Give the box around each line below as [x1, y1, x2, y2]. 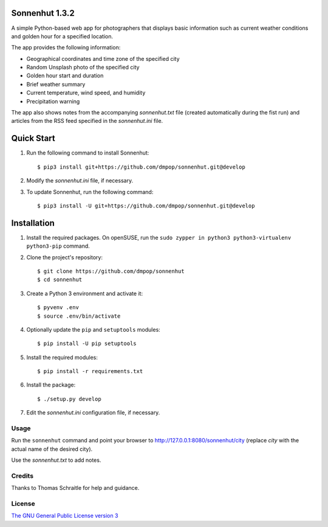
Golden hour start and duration [26, 72, 104, 79]
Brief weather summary [26, 80, 86, 88]
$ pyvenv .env [37, 304, 79, 311]
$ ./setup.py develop [37, 396, 101, 402]
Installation [11, 218, 55, 228]
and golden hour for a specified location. [11, 32, 114, 40]
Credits [11, 472, 33, 480]
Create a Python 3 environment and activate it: [26, 290, 143, 297]
